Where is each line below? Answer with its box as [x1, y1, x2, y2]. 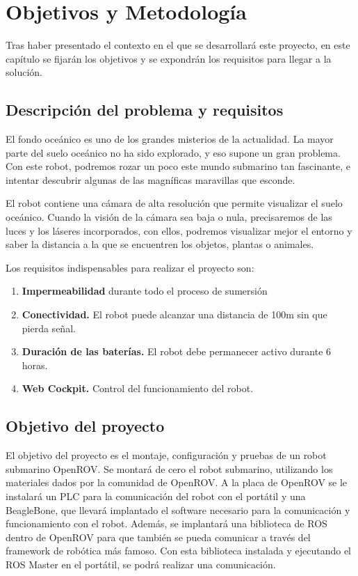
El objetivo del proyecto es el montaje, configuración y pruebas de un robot [6, 448, 327, 462]
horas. [22, 357, 48, 372]
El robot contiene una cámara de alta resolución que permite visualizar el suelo [6, 196, 343, 210]
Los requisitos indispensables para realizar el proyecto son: [6, 260, 254, 274]
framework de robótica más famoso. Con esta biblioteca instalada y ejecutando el [6, 543, 352, 558]
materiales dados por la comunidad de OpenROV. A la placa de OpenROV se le [6, 475, 348, 490]
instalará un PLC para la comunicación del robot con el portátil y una [6, 489, 306, 503]
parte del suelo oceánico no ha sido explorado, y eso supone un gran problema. [6, 145, 341, 159]
